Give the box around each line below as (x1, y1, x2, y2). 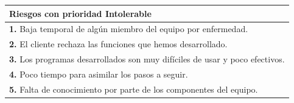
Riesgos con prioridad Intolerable (9, 7, 152, 19)
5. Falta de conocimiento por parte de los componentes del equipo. (9, 82, 258, 95)
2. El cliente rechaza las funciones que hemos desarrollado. (9, 38, 228, 50)
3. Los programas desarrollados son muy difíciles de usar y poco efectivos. (9, 53, 285, 65)
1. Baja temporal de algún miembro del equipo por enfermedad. (9, 22, 248, 35)
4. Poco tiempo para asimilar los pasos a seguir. (9, 67, 188, 80)
